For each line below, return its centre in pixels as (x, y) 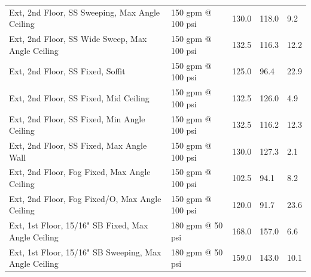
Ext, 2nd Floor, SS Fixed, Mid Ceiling (79, 97)
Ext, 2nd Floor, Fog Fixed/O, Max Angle (85, 198)
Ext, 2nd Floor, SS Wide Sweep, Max (78, 39)
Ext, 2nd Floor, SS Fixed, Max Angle (78, 145)
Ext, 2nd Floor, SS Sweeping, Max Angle (85, 12)
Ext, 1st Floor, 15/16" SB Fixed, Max (79, 225)
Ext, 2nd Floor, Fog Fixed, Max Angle (80, 172)
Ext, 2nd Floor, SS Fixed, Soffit (67, 71)
